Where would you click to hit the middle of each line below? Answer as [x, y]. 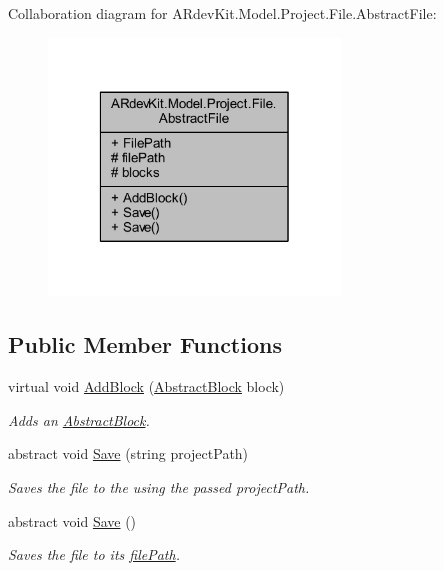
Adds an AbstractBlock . [79, 419]
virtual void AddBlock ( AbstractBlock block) [146, 386]
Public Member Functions [145, 344]
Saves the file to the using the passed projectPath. [159, 486]
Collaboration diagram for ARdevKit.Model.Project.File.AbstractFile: [222, 13]
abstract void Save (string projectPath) [128, 453]
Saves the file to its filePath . [94, 554]
